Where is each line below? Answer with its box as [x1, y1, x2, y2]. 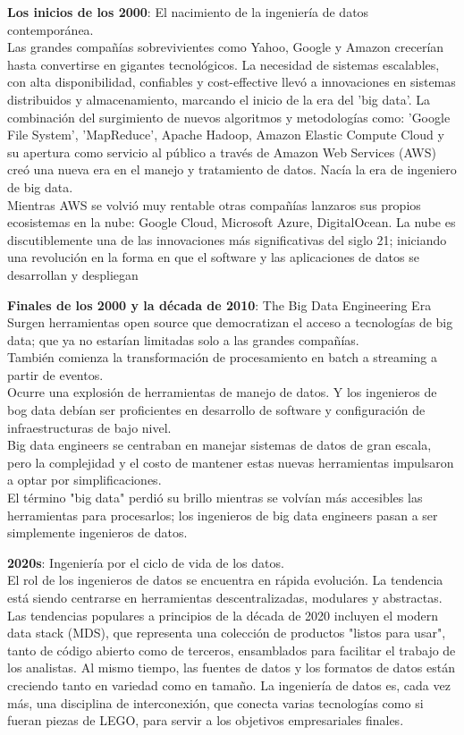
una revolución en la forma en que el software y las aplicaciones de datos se [7, 248, 419, 266]
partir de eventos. [7, 365, 104, 384]
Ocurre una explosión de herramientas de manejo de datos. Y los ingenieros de [7, 383, 437, 401]
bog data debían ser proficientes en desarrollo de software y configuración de [7, 401, 426, 419]
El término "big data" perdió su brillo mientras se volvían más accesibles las [7, 488, 423, 507]
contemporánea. [7, 20, 94, 38]
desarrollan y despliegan [7, 265, 139, 283]
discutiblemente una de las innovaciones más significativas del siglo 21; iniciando [7, 230, 447, 249]
